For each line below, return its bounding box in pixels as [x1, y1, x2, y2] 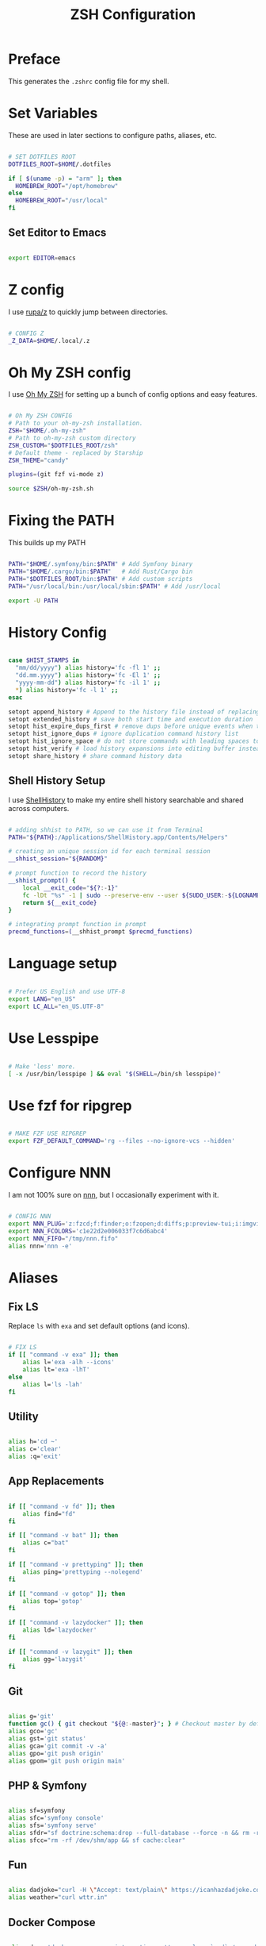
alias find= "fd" [22, 1509, 77, 1517]
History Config [8, 623, 107, 641]
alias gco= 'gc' [8, 1728, 59, 1736]
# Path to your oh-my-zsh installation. [8, 419, 144, 428]
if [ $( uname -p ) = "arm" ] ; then [8, 175, 123, 183]
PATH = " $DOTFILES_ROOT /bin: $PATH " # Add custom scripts [8, 575, 193, 583]
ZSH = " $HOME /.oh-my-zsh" [8, 427, 87, 435]
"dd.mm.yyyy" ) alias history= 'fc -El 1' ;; [15, 671, 161, 679]
